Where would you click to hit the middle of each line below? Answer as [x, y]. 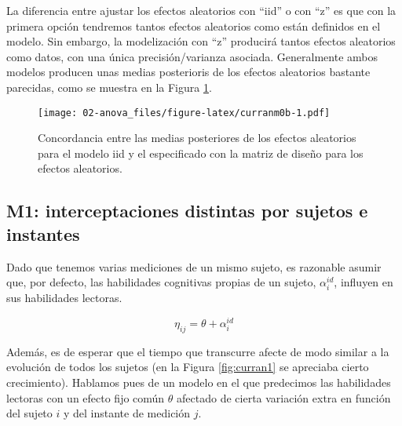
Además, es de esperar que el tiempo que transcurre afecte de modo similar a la [198, 351]
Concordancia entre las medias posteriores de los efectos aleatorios [197, 138]
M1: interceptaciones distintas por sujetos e [187, 211]
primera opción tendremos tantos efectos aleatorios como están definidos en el [194, 25]
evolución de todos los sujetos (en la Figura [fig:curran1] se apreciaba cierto [188, 367]
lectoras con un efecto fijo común [86, 397]
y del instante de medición [127, 413]
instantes [43, 233]
